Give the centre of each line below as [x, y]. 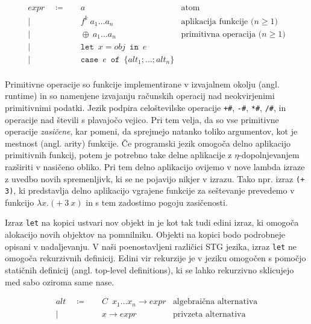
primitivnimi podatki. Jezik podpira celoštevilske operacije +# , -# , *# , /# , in [146, 107]
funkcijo [20, 202]
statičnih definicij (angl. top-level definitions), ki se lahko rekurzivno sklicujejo [149, 269]
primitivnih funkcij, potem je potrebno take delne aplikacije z [118, 155]
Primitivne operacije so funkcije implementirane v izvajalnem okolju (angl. [142, 84]
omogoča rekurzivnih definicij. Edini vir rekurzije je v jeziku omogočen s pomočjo [155, 258]
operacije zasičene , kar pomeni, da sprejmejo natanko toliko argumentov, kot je [151, 131]
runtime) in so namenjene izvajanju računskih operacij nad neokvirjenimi [140, 96]
